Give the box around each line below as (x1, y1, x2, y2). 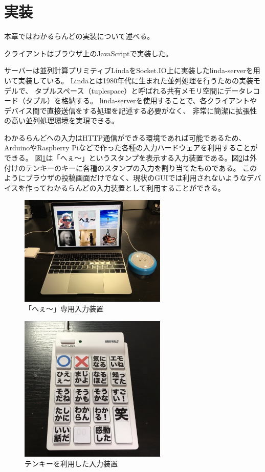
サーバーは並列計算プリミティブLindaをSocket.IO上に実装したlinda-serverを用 (4, 65, 260, 76)
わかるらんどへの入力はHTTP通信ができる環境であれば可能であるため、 (4, 132, 246, 143)
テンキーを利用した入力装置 (25, 458, 118, 469)
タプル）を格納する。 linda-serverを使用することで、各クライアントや (25, 95, 257, 106)
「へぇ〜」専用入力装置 (25, 303, 103, 314)
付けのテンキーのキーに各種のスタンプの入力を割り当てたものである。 (4, 162, 240, 173)
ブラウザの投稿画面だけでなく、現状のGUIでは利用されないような (25, 172, 247, 183)
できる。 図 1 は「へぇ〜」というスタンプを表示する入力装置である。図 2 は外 (4, 152, 257, 163)
